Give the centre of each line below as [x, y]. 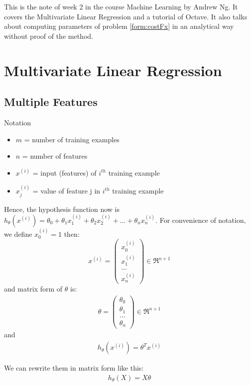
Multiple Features [51, 102]
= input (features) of [64, 172]
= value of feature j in [66, 191]
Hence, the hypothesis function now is [62, 209]
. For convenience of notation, [201, 220]
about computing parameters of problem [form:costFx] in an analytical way [119, 26]
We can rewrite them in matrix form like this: [74, 368]
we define [18, 234]
